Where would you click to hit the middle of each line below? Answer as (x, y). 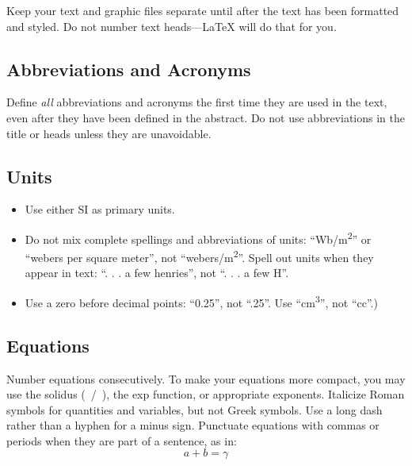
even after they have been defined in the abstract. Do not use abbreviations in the (206, 117)
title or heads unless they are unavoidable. (109, 133)
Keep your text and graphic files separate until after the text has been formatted (203, 10)
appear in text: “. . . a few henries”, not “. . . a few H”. (157, 273)
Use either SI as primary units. (100, 209)
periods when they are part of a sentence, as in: (122, 440)
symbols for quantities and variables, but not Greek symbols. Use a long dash (195, 409)
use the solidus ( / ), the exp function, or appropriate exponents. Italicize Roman (206, 394)
